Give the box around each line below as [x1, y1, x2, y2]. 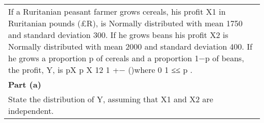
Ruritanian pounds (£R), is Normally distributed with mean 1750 [8, 17, 243, 29]
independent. [8, 105, 54, 116]
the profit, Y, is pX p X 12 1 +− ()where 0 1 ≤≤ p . [8, 64, 193, 75]
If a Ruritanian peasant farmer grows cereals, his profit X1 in [8, 6, 226, 17]
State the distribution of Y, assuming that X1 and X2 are [8, 93, 213, 105]
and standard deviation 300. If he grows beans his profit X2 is [8, 29, 228, 40]
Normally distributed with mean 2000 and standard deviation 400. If [8, 40, 252, 52]
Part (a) [8, 78, 42, 90]
